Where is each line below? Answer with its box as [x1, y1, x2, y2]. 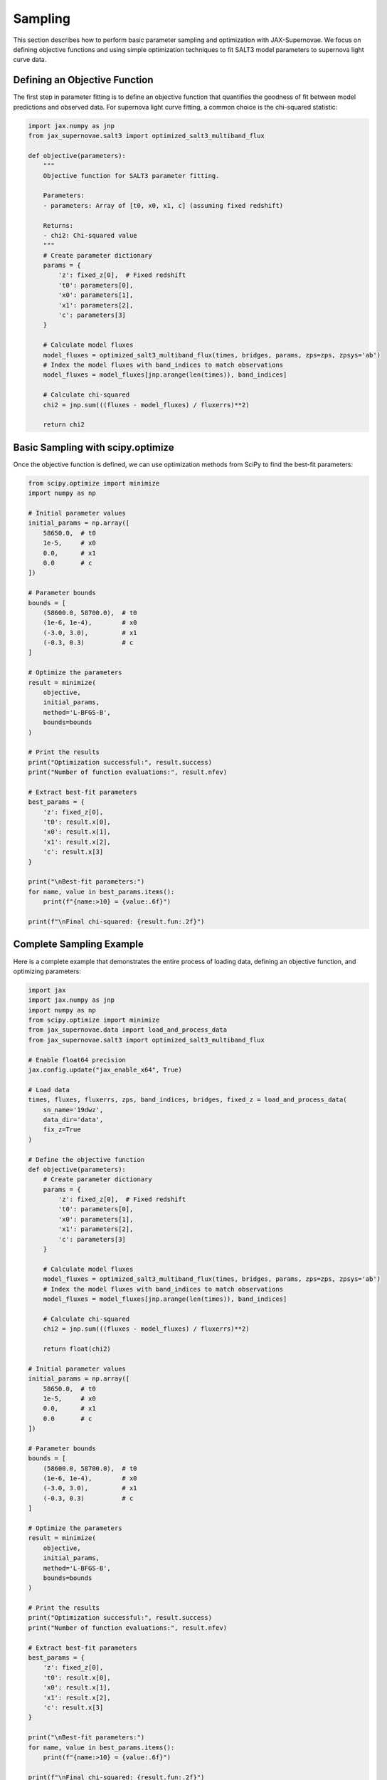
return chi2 [43, 421, 85, 429]
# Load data [28, 1086, 70, 1094]
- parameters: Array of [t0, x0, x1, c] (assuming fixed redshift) [43, 201, 284, 209]
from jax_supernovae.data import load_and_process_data [28, 1026, 228, 1034]
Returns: [43, 221, 74, 229]
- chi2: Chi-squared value [43, 231, 138, 239]
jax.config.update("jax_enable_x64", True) [28, 1066, 183, 1074]
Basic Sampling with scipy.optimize [13, 441, 174, 454]
